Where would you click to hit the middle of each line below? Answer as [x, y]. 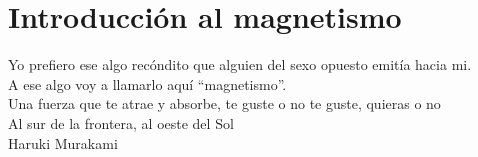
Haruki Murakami [63, 142]
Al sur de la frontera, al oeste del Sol [121, 122]
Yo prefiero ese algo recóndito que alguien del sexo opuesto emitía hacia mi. [240, 64]
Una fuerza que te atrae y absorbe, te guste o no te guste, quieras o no [224, 103]
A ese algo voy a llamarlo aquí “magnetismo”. [147, 83]
